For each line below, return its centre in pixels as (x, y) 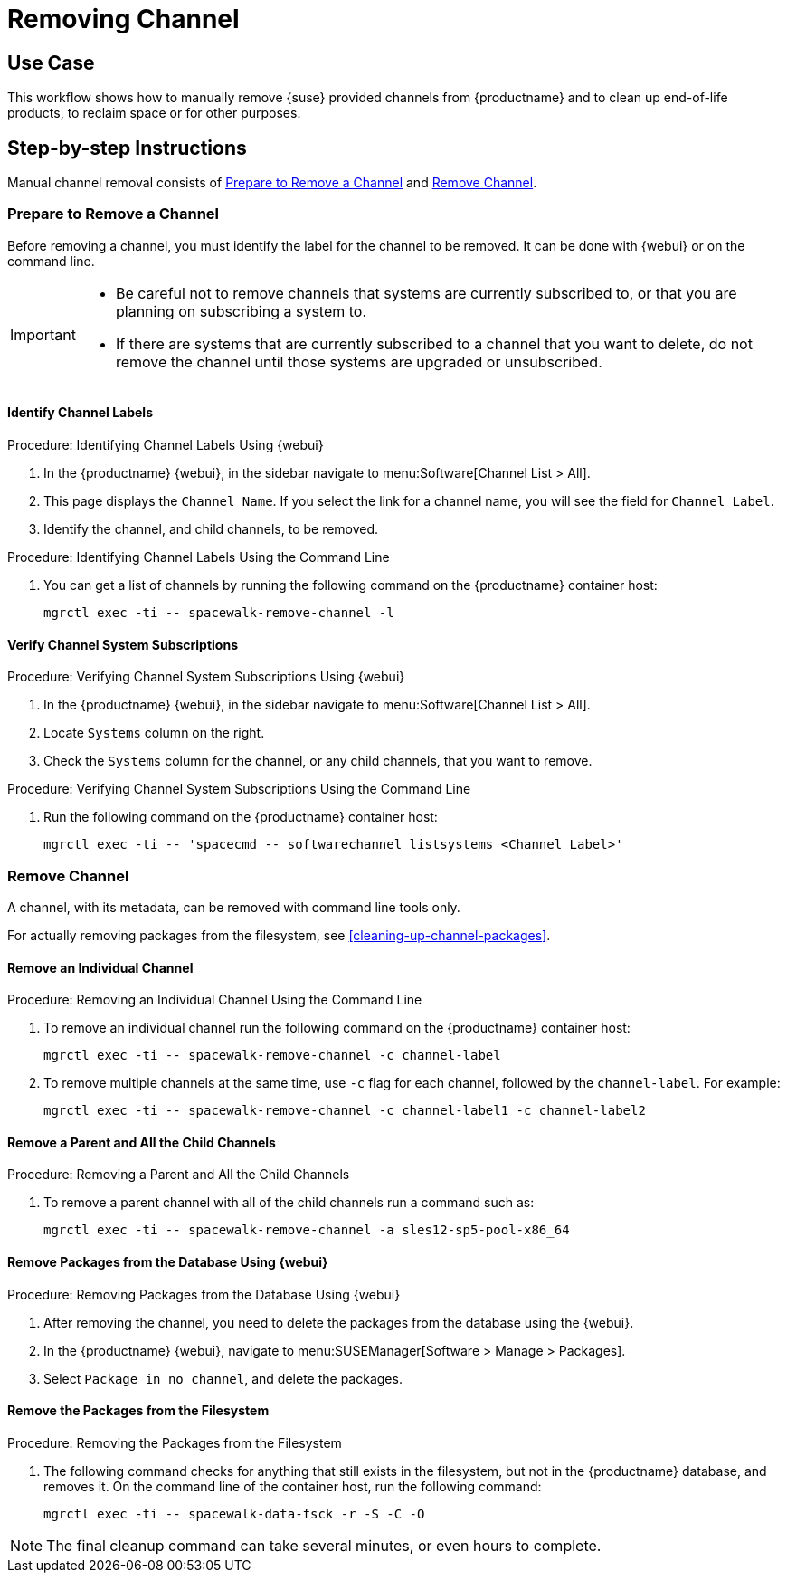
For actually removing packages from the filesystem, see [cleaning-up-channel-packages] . (279, 935)
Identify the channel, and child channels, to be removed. (211, 528)
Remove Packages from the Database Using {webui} (168, 1262)
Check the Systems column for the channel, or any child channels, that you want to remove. (318, 761)
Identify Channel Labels (80, 413)
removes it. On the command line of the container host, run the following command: (293, 1486)
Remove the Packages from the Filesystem (138, 1411)
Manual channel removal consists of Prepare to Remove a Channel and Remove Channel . (272, 183)
